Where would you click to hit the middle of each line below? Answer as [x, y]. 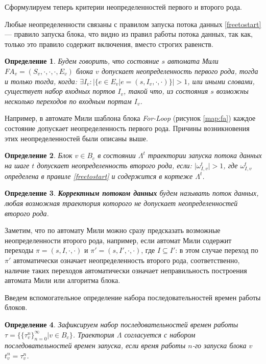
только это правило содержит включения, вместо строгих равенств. [109, 44]
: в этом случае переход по [217, 250]
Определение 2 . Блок [39, 155]
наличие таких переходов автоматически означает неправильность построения [126, 270]
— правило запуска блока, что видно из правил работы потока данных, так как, [129, 34]
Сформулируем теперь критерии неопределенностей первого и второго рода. [123, 7]
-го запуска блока [219, 345]
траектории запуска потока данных [205, 155]
